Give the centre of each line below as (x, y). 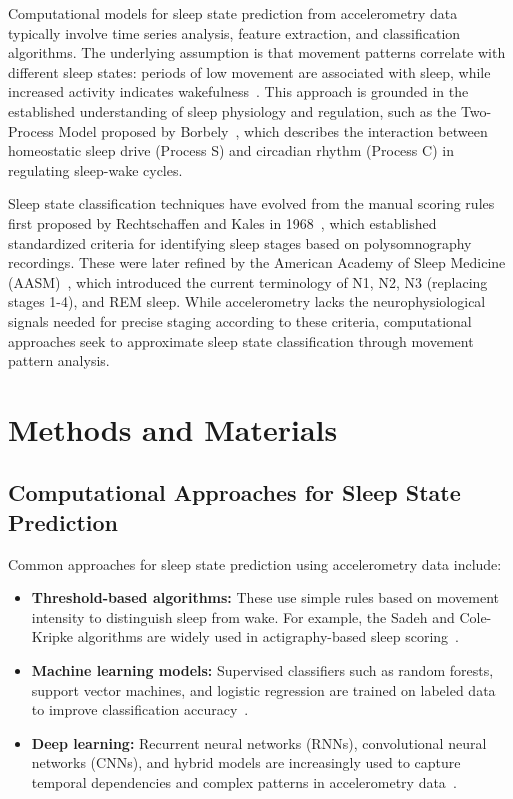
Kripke (52, 636)
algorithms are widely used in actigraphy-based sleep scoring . (268, 636)
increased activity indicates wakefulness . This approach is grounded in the (238, 91)
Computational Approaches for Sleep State (234, 492)
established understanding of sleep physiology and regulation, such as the (232, 110)
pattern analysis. (59, 360)
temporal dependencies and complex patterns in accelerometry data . (244, 782)
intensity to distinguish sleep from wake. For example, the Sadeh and (243, 616)
